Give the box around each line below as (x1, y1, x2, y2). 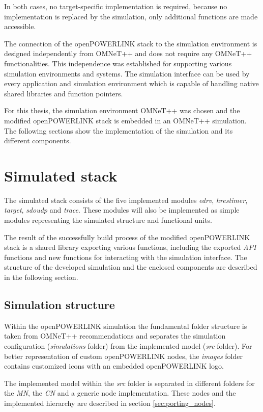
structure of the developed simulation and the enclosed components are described (4, 262, 257, 272)
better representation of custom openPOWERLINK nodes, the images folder (4, 350, 243, 361)
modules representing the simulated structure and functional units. (4, 215, 212, 225)
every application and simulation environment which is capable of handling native (4, 78, 259, 89)
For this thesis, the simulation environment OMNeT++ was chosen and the (4, 105, 240, 116)
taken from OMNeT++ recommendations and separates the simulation (4, 330, 226, 341)
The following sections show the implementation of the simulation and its (4, 125, 233, 136)
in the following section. (4, 272, 78, 282)
